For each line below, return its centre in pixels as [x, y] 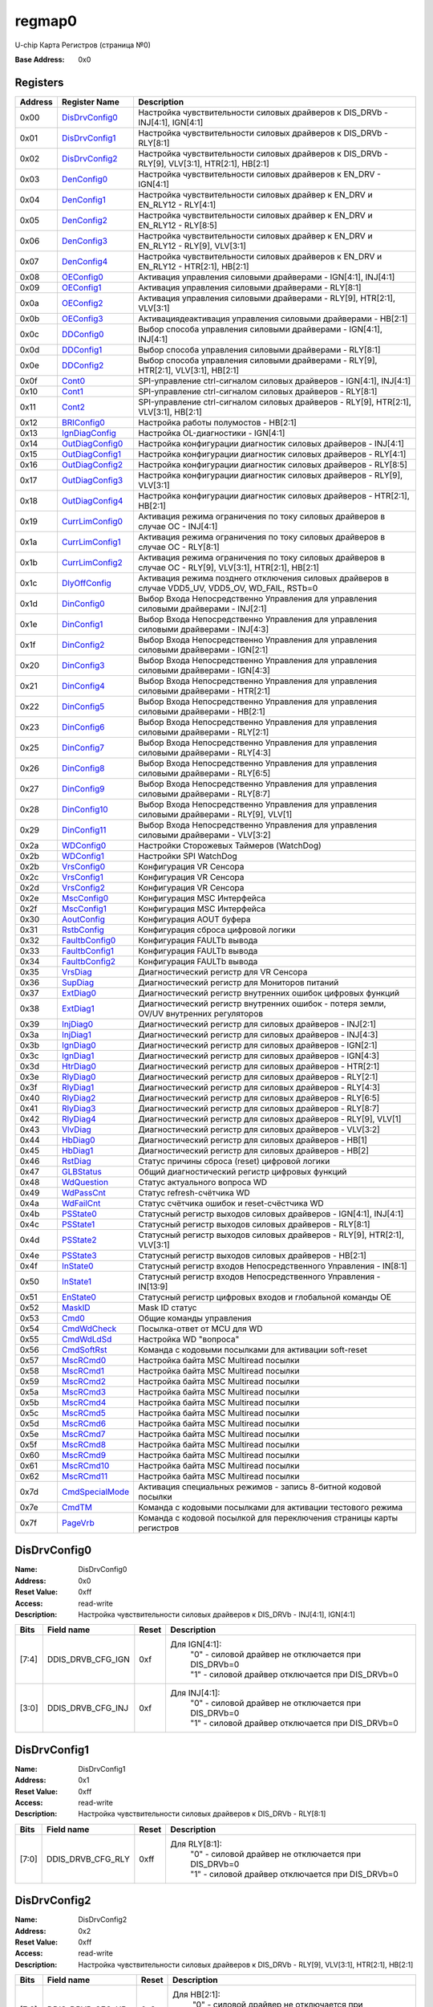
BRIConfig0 [83, 422]
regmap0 [46, 21]
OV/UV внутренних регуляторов [200, 1013]
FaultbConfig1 [88, 951]
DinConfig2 [83, 645]
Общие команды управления [194, 1318]
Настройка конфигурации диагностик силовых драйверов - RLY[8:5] [273, 464]
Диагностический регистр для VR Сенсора [223, 971]
